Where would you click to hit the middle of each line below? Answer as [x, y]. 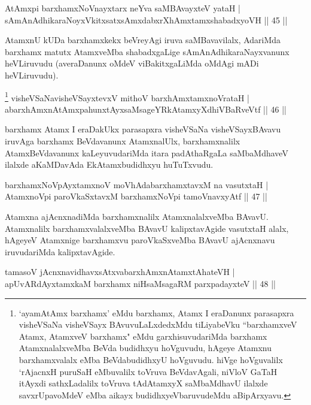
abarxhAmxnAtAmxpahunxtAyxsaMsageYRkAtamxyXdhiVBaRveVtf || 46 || [146, 109]
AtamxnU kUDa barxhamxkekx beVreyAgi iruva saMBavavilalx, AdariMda [143, 40]
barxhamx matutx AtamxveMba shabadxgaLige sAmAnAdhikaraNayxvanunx [147, 51]
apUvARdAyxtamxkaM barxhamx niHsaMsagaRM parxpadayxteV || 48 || [140, 283]
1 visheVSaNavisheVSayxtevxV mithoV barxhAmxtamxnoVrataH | [127, 96]
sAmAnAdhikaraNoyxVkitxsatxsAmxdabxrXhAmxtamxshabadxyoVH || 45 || [146, 19]
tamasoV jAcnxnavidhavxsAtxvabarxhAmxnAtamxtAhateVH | [120, 272]
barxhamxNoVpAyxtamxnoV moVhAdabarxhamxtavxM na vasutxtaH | [137, 184]
